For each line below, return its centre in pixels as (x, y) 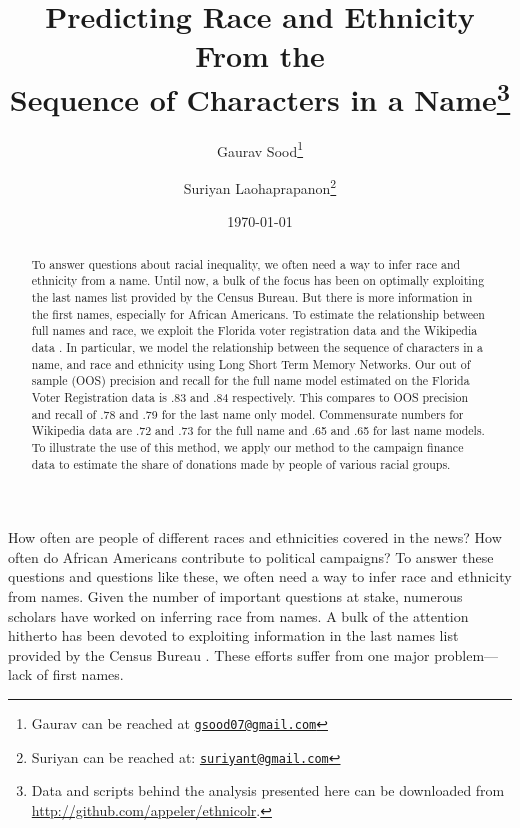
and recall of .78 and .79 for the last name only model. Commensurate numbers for (247, 413)
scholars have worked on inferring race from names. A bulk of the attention (238, 615)
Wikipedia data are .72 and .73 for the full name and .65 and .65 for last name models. (258, 430)
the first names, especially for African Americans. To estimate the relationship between (258, 313)
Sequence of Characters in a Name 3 (260, 96)
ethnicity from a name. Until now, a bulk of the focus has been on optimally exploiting (258, 280)
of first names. (80, 674)
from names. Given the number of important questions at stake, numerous (235, 596)
